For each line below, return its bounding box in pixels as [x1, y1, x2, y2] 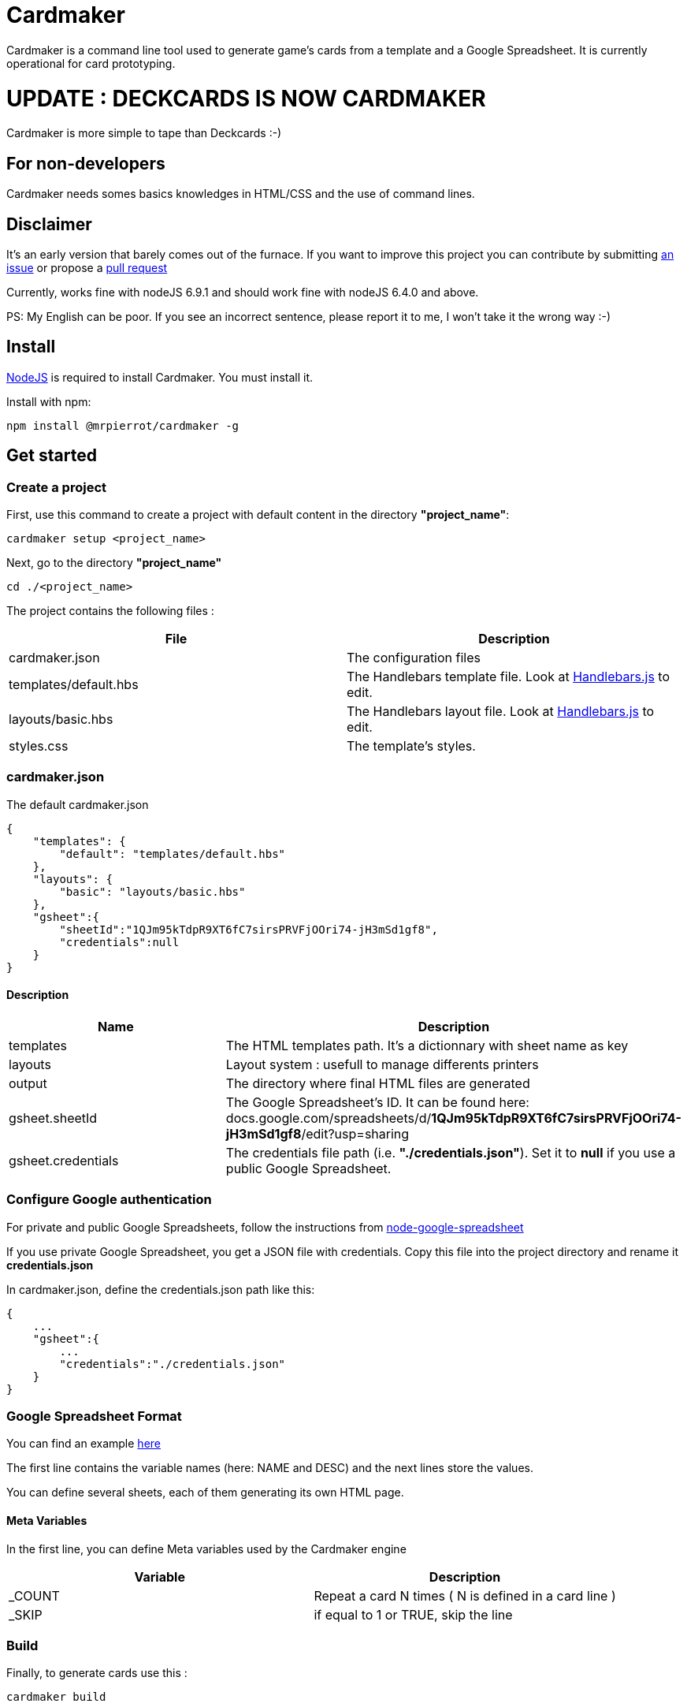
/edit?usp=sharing [301, 1125, 410, 1142]
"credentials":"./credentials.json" [59, 1357, 286, 1370]
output [9, 1075, 47, 1091]
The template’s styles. [347, 738, 476, 754]
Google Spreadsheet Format [6, 1408, 182, 1425]
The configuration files [347, 650, 481, 665]
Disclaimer [6, 214, 92, 234]
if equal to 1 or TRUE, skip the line [314, 1606, 513, 1623]
